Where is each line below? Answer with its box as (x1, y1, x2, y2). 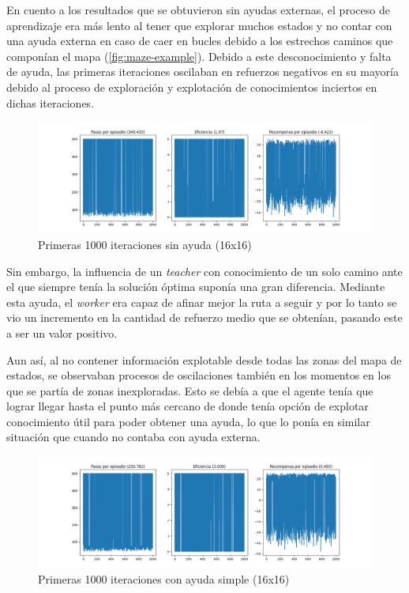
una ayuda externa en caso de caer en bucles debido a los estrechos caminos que (6, 32, 393, 49)
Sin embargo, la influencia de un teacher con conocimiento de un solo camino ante (6, 263, 403, 279)
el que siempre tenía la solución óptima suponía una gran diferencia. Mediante (6, 278, 385, 295)
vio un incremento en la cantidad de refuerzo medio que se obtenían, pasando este (6, 309, 403, 326)
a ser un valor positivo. (6, 324, 118, 341)
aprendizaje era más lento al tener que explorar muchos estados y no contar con (6, 17, 392, 33)
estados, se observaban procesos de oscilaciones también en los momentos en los (6, 367, 391, 383)
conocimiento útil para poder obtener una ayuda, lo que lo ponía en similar (6, 413, 370, 429)
